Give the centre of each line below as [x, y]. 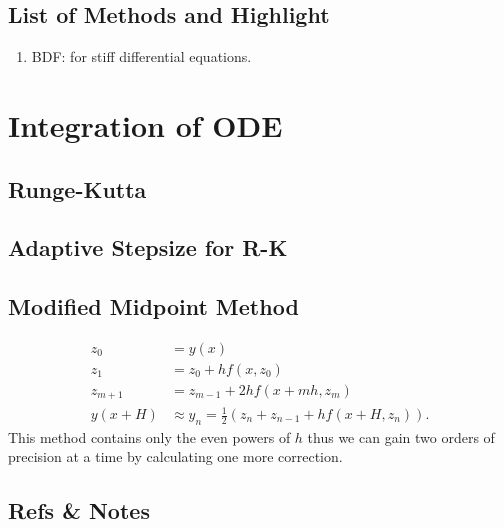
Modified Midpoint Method [153, 306]
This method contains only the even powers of [149, 436]
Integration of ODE [145, 124]
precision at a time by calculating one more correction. [175, 456]
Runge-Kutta [77, 188]
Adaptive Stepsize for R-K [148, 247]
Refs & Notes [79, 510]
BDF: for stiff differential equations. [141, 56]
